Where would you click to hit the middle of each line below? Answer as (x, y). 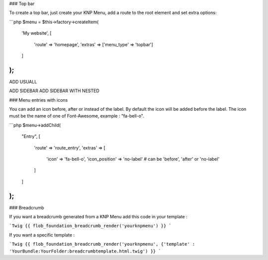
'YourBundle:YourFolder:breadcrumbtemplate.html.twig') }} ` (85, 251)
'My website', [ (36, 33)
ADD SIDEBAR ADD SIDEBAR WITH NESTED (54, 91)
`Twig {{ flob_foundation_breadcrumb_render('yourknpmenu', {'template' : (102, 244)
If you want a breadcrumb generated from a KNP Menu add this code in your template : (98, 217)
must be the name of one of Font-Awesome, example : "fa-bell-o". (77, 116)
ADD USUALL (23, 81)
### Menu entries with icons (38, 100)
